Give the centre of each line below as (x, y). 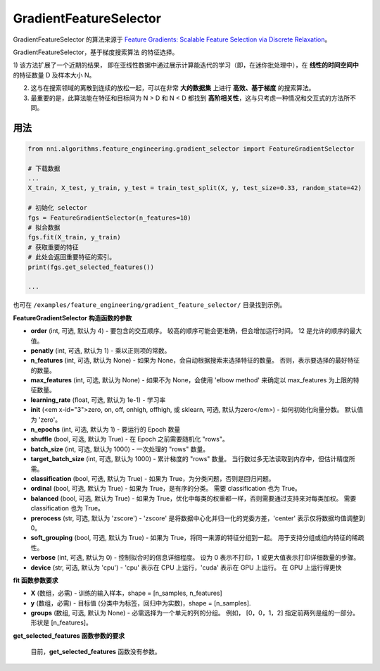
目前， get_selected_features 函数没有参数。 (96, 652)
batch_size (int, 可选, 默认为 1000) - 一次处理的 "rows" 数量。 (120, 449)
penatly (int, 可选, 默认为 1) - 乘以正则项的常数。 (101, 350)
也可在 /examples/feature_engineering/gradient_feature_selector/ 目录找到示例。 (150, 305)
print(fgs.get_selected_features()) (91, 267)
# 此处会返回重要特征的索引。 (72, 257)
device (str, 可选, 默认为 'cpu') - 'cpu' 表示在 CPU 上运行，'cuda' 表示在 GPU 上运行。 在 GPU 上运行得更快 (186, 567)
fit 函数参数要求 (36, 580)
